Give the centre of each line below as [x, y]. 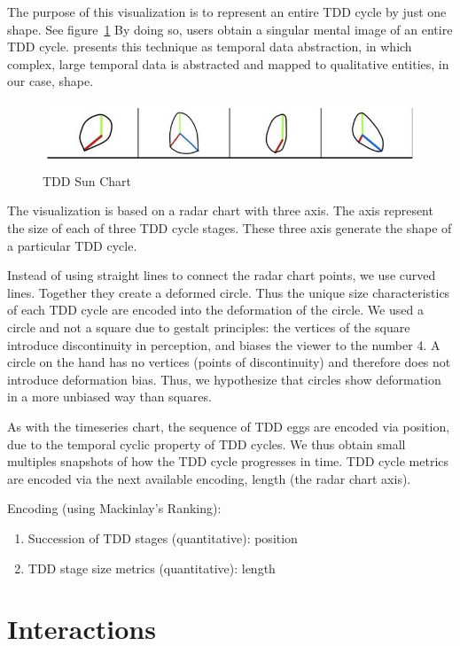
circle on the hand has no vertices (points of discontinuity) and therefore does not [229, 362]
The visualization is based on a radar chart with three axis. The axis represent [220, 210]
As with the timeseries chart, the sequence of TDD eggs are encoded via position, [229, 426]
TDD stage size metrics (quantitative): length [152, 568]
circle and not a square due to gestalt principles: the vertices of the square [209, 327]
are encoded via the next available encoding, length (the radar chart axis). [209, 478]
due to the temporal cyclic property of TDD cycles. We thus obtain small [207, 444]
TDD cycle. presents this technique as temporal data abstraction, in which [210, 47]
